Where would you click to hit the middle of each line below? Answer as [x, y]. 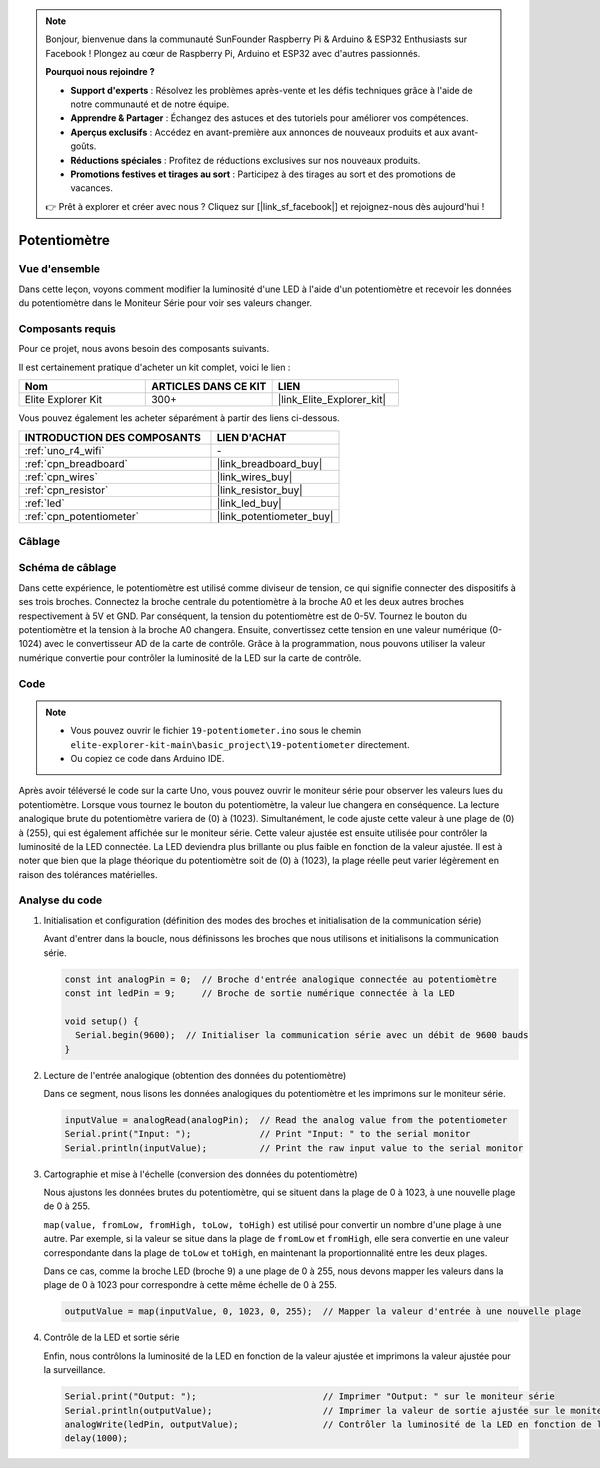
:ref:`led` [44, 503]
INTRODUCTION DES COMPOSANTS [113, 437]
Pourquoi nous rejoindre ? [100, 72]
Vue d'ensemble [59, 269]
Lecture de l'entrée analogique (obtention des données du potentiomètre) [195, 1075]
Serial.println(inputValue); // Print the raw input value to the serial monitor [294, 1148]
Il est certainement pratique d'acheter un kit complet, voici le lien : [154, 367]
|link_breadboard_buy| [269, 463]
